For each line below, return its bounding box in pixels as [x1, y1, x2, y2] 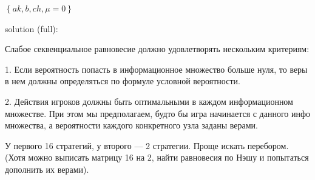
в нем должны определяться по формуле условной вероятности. [5, 75, 240, 87]
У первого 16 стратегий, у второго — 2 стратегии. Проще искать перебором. [5, 139, 289, 152]
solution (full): [5, 22, 58, 35]
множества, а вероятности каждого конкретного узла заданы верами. [5, 119, 258, 132]
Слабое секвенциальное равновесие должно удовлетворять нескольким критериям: [5, 42, 310, 55]
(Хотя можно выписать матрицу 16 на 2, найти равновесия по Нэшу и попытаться [5, 151, 309, 164]
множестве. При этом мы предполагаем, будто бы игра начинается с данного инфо [5, 107, 311, 119]
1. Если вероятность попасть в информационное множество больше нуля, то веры [5, 62, 308, 75]
